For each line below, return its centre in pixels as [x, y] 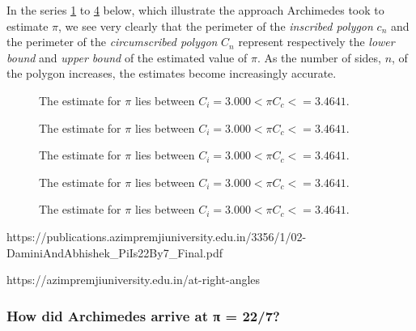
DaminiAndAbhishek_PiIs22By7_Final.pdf [115, 252]
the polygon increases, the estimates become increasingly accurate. [172, 73]
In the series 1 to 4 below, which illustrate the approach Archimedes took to [195, 10]
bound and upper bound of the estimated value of [127, 57]
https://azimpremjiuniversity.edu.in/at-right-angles [134, 280]
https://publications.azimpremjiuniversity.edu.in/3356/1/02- [157, 236]
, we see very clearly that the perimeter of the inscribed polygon [216, 25]
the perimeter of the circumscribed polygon [112, 42]
